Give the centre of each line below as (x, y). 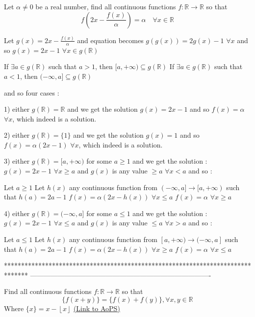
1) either (17, 109)
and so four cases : (32, 92)
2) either (17, 135)
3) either (17, 161)
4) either (17, 213)
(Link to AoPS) (97, 308)
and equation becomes (110, 40)
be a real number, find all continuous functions (106, 6)
